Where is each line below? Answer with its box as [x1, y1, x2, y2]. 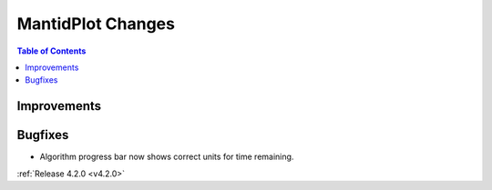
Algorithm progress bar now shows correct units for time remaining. [39, 151, 294, 163]
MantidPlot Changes [16, 14, 175, 34]
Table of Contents [16, 45, 87, 56]
